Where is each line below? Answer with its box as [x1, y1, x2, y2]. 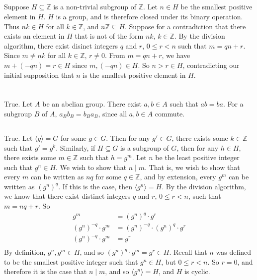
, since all [98, 108, 127, 118]
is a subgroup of [120, 142, 169, 153]
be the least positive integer [155, 152, 240, 163]
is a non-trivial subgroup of [53, 1, 136, 12]
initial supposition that [4, 69, 74, 80]
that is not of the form [75, 31, 144, 41]
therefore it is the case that [4, 266, 87, 277]
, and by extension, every [140, 171, 216, 182]
